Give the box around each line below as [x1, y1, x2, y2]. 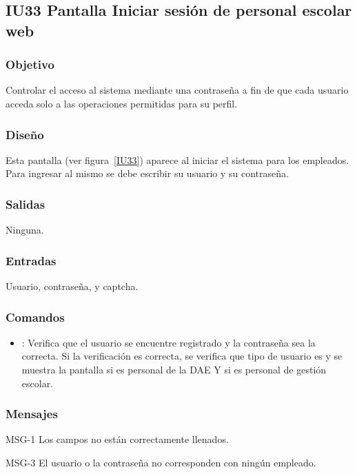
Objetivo [6, 56, 54, 73]
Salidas [6, 195, 45, 212]
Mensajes [6, 405, 58, 422]
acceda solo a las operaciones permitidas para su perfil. [6, 96, 238, 110]
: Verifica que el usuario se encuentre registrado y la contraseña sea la [21, 335, 316, 349]
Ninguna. [6, 223, 44, 237]
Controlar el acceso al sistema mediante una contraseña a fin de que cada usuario [6, 83, 349, 97]
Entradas [6, 251, 57, 269]
